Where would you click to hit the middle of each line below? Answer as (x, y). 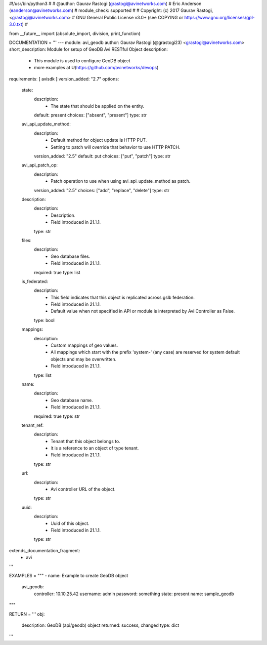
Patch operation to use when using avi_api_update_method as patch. (120, 181)
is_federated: (35, 281)
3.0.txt (16, 24)
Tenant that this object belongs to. (86, 441)
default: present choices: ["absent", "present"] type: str (90, 115)
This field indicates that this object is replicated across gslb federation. (123, 297)
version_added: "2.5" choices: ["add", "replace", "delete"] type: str (102, 190)
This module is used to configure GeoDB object (82, 60)
